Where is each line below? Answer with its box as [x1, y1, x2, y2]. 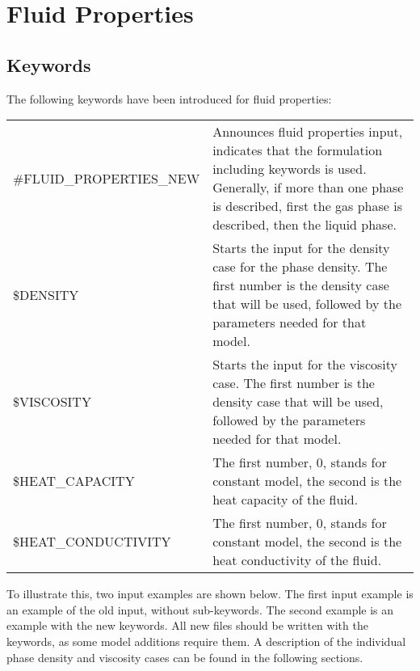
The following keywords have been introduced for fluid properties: [6, 90, 332, 107]
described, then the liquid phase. [212, 215, 397, 234]
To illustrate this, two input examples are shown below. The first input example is [6, 585, 414, 602]
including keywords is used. [212, 159, 367, 179]
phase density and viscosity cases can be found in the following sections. [6, 648, 363, 665]
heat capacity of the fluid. [212, 490, 359, 509]
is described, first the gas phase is [212, 196, 402, 216]
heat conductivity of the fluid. [212, 551, 382, 570]
